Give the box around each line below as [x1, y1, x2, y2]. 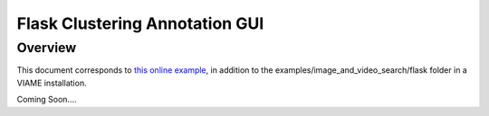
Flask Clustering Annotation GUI [16, 13, 264, 33]
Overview [16, 40, 77, 56]
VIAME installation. [16, 77, 87, 88]
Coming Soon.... [16, 94, 77, 105]
